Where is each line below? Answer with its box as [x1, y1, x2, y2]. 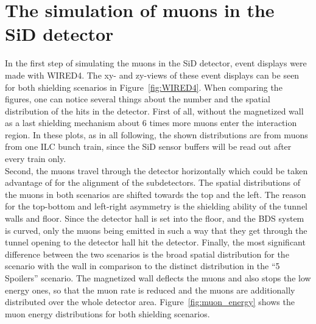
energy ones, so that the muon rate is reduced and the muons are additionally [5, 283, 295, 296]
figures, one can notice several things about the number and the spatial [5, 93, 270, 105]
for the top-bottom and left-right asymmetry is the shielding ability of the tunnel [5, 200, 307, 213]
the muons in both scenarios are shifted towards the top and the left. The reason [5, 188, 306, 200]
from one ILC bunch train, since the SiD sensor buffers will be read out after [5, 140, 292, 153]
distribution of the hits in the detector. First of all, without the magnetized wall [5, 104, 304, 117]
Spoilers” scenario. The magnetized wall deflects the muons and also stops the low [5, 272, 311, 284]
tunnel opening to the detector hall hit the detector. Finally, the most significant [5, 236, 306, 248]
